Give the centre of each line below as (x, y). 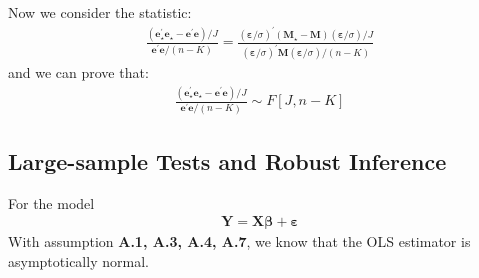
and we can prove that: (78, 72)
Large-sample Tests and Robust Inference (227, 160)
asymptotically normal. (78, 260)
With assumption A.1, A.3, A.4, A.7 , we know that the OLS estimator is (239, 241)
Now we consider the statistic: (100, 12)
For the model (51, 202)
